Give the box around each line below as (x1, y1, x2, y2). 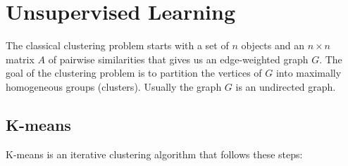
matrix (6, 51, 35, 66)
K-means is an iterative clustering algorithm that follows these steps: (6, 146, 303, 161)
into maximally (275, 65, 342, 80)
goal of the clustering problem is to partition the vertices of (6, 65, 262, 80)
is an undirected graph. (235, 79, 336, 94)
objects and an (241, 38, 304, 53)
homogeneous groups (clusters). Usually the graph (6, 79, 222, 94)
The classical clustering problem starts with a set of (6, 38, 229, 53)
